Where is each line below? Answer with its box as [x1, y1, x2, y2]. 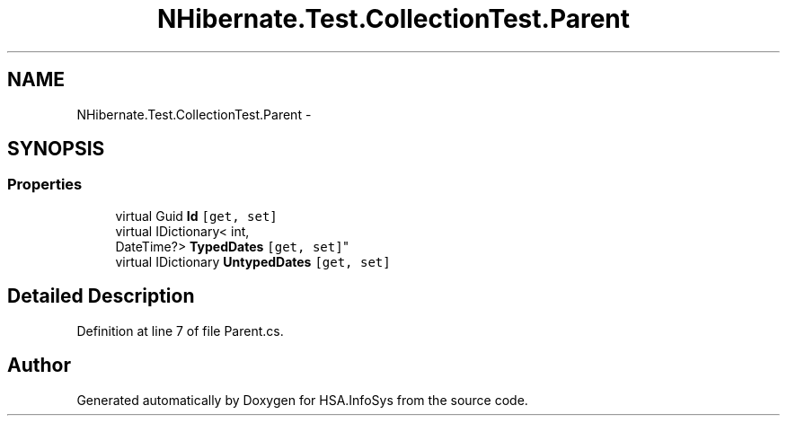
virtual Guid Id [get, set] [115, 207, 278, 224]
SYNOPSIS [7, 137, 105, 161]
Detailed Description [7, 285, 195, 308]
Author [7, 354, 71, 377]
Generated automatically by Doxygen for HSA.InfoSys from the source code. [76, 392, 528, 408]
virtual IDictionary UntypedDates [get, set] [115, 253, 391, 269]
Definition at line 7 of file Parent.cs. [76, 322, 284, 339]
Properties [7, 175, 83, 194]
